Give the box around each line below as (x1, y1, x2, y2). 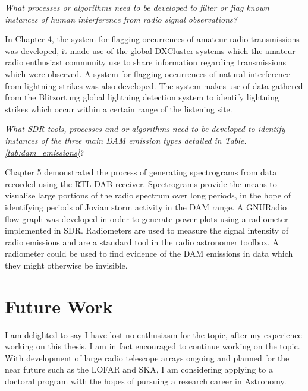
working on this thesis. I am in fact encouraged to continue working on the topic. (5, 340, 300, 352)
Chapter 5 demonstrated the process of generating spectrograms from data (5, 166, 277, 178)
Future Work (5, 294, 113, 318)
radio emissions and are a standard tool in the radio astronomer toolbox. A (5, 235, 279, 248)
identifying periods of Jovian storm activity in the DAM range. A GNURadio (5, 200, 287, 213)
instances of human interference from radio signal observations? (5, 12, 237, 25)
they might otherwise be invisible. (5, 258, 128, 271)
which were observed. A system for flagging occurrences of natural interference (5, 67, 291, 80)
